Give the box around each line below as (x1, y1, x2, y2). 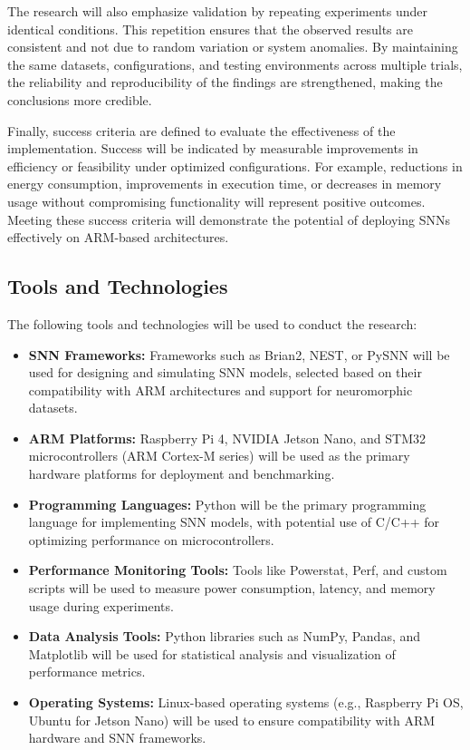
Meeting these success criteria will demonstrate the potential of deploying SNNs (7, 209, 450, 229)
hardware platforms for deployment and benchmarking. (28, 464, 335, 483)
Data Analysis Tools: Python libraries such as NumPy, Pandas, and (28, 627, 421, 646)
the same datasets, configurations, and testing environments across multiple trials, (7, 54, 463, 73)
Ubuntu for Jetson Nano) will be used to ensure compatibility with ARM (28, 710, 436, 729)
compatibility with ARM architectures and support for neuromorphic (28, 380, 413, 399)
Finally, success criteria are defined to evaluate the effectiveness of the (7, 121, 396, 140)
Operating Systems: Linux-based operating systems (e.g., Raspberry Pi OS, (28, 693, 464, 712)
